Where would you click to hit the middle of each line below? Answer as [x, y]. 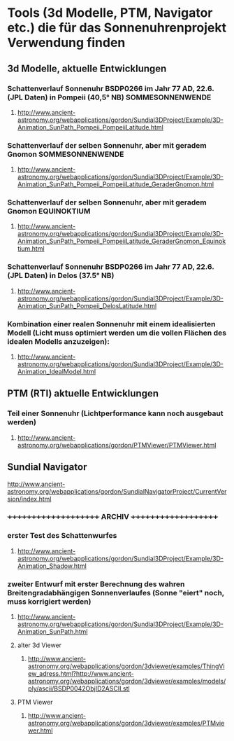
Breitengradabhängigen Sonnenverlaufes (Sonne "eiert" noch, [116, 593]
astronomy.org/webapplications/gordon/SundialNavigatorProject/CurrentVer [117, 491]
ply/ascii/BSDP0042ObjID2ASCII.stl [79, 688]
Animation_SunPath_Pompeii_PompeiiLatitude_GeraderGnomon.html [116, 184]
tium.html [31, 249]
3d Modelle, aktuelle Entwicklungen [87, 68]
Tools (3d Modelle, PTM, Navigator [110, 13]
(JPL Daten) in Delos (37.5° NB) [61, 276]
